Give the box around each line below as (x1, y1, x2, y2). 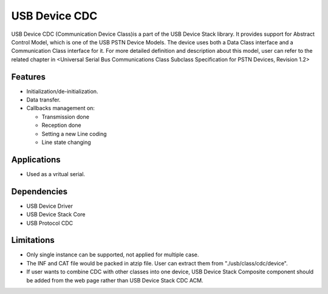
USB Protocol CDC (26, 219, 73, 227)
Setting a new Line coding (41, 130, 107, 137)
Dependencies (11, 186, 68, 197)
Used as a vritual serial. (26, 170, 85, 177)
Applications (11, 154, 61, 165)
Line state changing (41, 138, 91, 146)
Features (11, 72, 46, 82)
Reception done (41, 121, 81, 129)
